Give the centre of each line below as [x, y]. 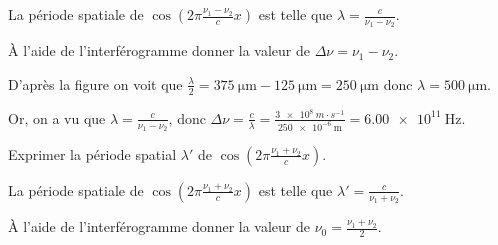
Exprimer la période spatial [92, 153]
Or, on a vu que [57, 117]
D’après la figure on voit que [95, 83]
